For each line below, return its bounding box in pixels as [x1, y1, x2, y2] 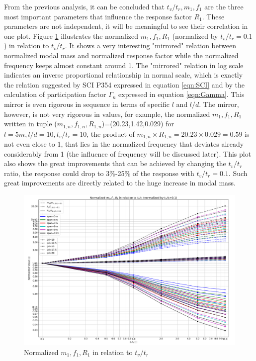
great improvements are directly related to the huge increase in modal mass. [4, 178, 236, 188]
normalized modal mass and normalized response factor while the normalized [4, 50, 239, 60]
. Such [228, 168, 248, 178]
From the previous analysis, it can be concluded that [4, 1, 165, 11]
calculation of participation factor [4, 89, 106, 99]
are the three [204, 1, 244, 11]
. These [202, 11, 225, 21]
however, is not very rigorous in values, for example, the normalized [4, 108, 210, 119]
